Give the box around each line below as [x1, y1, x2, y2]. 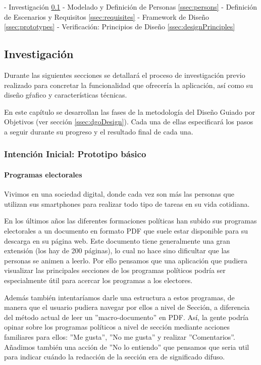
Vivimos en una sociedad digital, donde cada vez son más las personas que [4, 189, 234, 199]
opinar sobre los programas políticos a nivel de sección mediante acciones [4, 322, 230, 332]
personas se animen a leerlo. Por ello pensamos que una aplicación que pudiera [4, 255, 247, 265]
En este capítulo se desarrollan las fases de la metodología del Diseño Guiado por [4, 106, 255, 117]
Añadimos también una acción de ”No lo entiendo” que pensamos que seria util [4, 341, 249, 352]
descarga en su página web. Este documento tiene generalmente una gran [4, 235, 230, 246]
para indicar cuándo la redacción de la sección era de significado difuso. [4, 351, 225, 362]
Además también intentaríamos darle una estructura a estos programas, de [4, 292, 235, 302]
